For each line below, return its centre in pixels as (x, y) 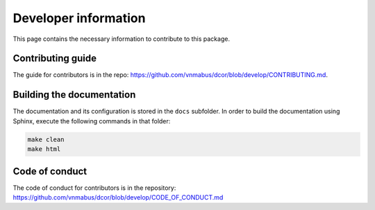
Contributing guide (55, 59)
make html (44, 149)
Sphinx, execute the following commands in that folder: (92, 121)
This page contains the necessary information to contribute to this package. (122, 39)
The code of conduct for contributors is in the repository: (94, 188)
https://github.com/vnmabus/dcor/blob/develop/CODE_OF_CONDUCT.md (118, 198)
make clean (46, 139)
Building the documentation (74, 95)
